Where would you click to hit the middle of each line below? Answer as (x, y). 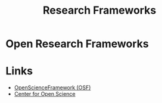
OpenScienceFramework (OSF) (52, 88)
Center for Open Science (45, 94)
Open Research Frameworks (77, 44)
